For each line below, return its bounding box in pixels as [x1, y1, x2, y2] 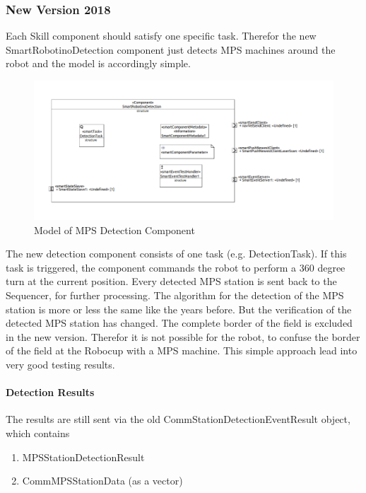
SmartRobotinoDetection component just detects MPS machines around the [6, 42, 336, 57]
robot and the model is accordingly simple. [6, 56, 191, 71]
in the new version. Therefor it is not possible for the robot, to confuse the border [6, 329, 360, 344]
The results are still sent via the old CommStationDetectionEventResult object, [6, 412, 350, 427]
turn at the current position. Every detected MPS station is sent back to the [6, 274, 337, 289]
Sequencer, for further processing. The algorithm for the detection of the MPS [6, 288, 344, 303]
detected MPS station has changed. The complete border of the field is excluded [6, 315, 353, 330]
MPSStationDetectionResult [22, 449, 145, 464]
